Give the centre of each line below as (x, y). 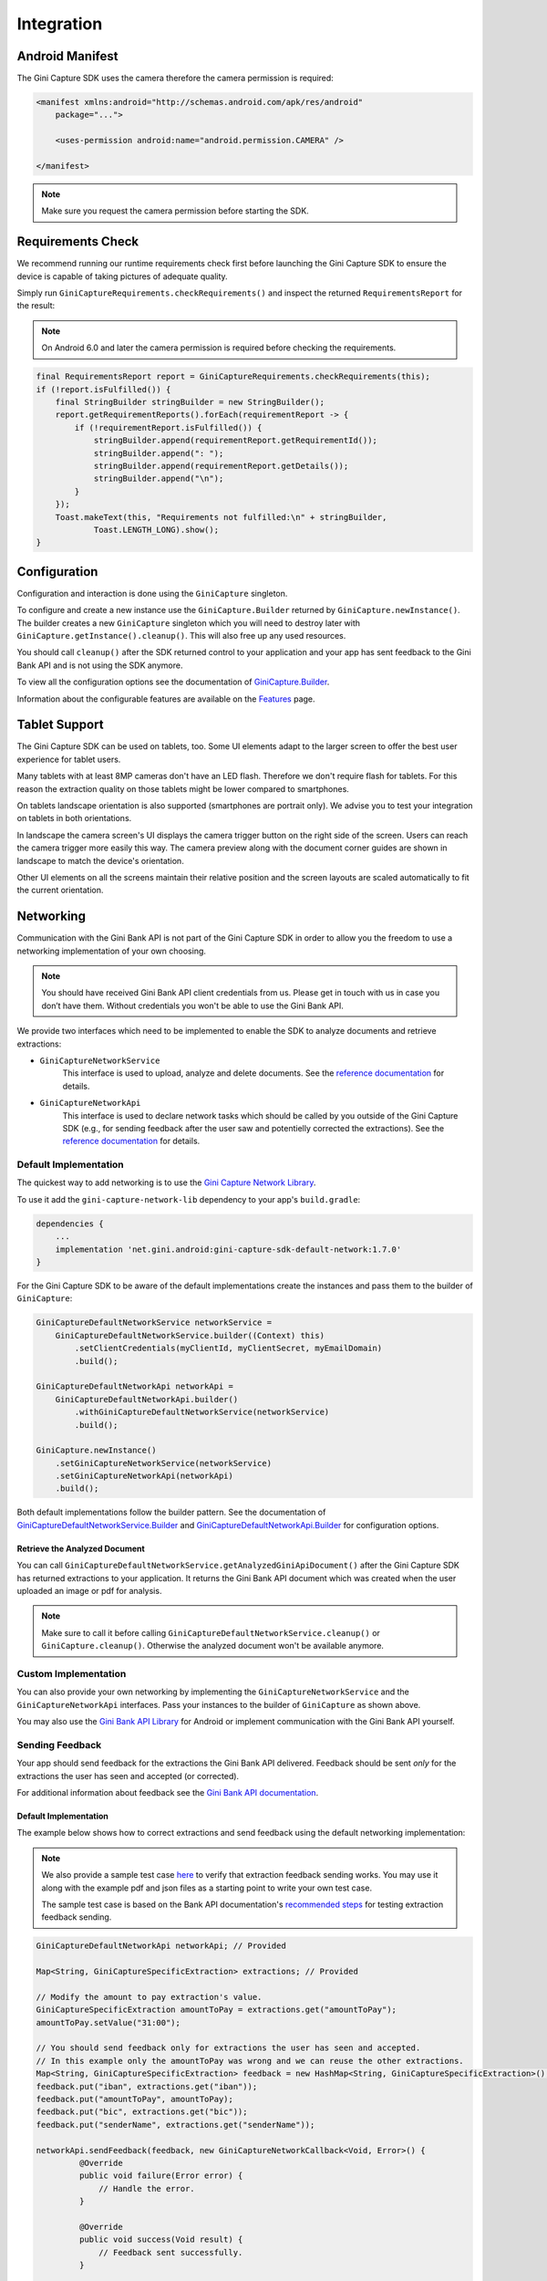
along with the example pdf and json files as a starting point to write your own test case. (207, 1888)
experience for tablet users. (69, 759)
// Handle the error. (147, 2188)
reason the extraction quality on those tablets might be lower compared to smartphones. (183, 788)
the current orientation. (60, 891)
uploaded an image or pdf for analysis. (89, 1591)
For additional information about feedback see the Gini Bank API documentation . (168, 1793)
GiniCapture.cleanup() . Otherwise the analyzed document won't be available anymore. (213, 1646)
